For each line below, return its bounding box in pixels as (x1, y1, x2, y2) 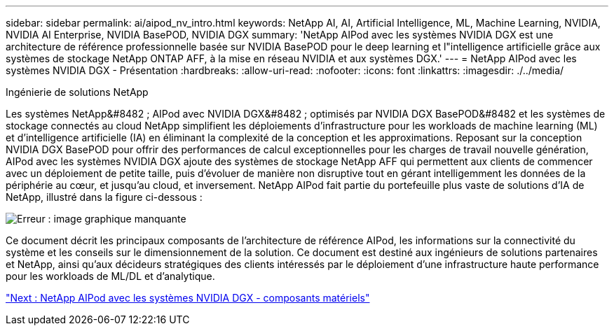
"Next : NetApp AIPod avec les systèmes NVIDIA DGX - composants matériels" (6, 292, 370, 304)
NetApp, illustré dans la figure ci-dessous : (6, 191, 203, 203)
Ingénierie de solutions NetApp (6, 86, 149, 98)
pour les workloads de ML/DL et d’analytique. (6, 270, 215, 282)
